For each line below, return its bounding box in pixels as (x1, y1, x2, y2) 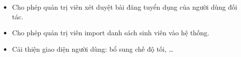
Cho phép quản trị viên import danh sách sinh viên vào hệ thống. (12, 28, 210, 38)
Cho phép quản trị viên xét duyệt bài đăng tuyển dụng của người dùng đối (12, 2, 238, 12)
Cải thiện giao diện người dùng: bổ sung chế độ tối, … (12, 43, 173, 54)
